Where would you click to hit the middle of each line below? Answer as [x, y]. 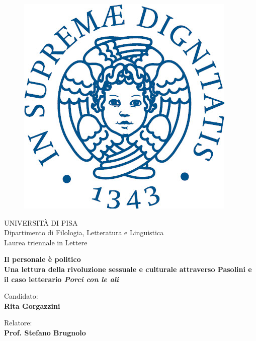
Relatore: [18, 323]
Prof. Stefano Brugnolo [45, 332]
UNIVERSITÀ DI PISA [41, 222]
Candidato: [21, 296]
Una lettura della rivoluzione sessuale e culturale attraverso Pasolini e [128, 269]
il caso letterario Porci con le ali [62, 279]
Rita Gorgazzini [32, 305]
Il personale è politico [42, 259]
